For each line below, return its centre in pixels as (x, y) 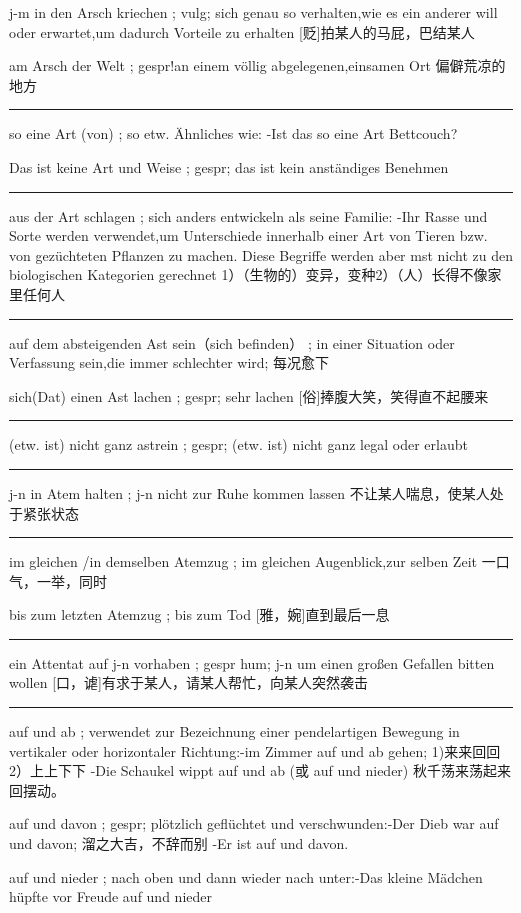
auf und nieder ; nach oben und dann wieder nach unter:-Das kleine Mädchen (246, 876)
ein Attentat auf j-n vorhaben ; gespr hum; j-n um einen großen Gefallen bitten (252, 662)
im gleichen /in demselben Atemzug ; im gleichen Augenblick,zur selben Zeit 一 (252, 561)
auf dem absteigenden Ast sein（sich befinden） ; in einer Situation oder (232, 342)
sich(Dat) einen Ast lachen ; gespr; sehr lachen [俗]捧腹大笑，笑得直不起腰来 (249, 395)
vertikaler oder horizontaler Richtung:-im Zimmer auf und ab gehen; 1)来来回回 (255, 750)
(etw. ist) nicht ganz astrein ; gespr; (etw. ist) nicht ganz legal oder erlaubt (238, 444)
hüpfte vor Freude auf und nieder (110, 896)
